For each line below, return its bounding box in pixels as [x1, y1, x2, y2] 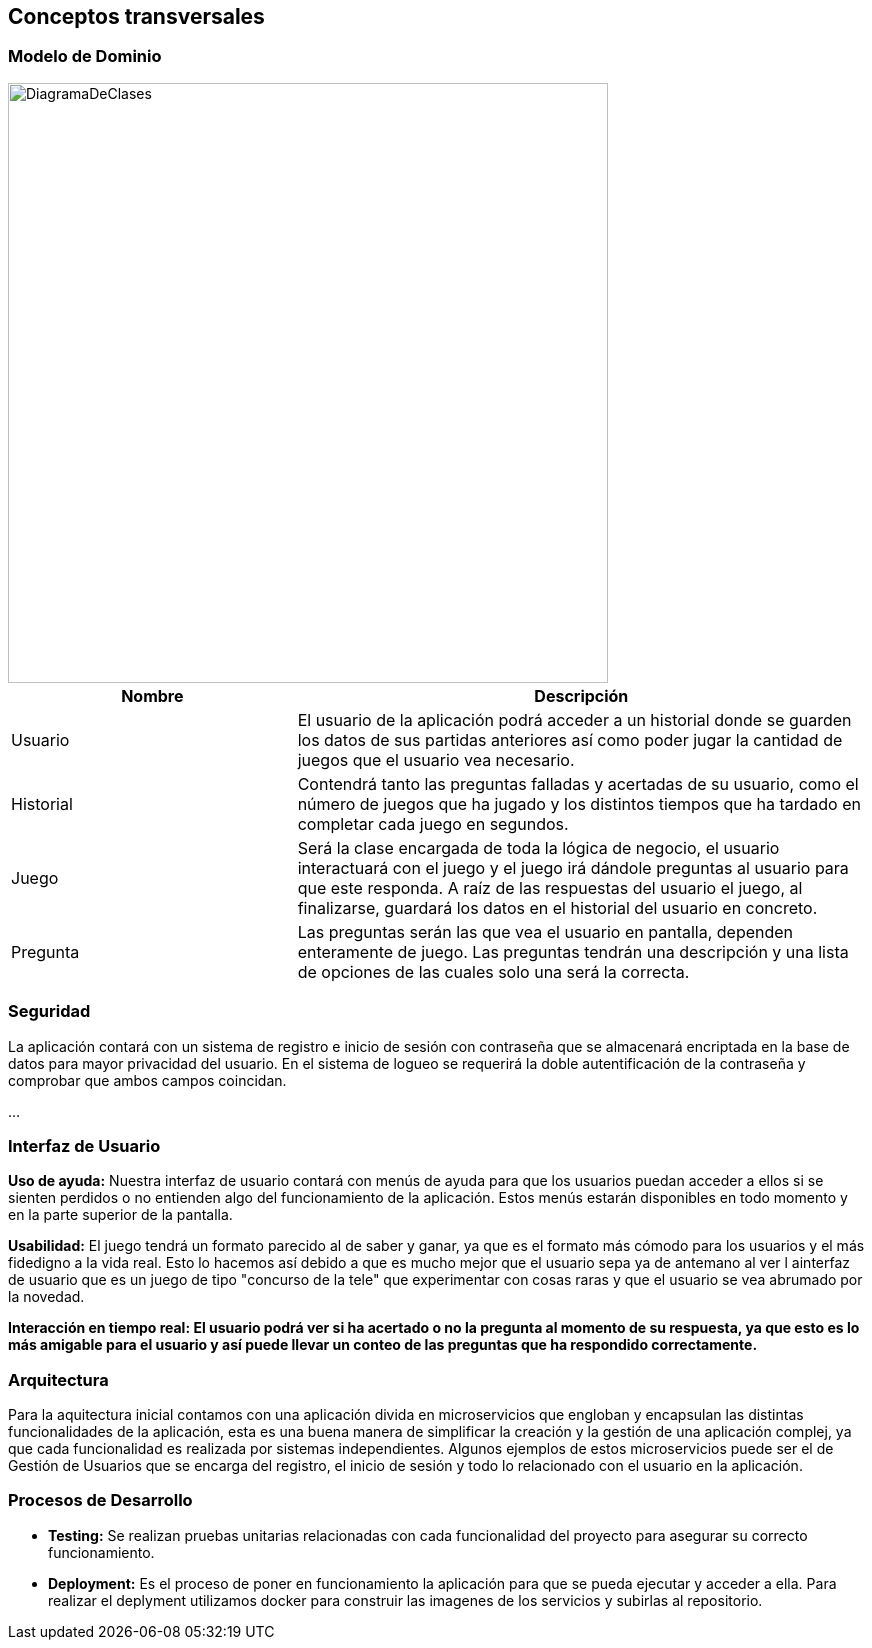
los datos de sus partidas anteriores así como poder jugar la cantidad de [297, 729, 843, 750]
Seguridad [8, 1001, 91, 1022]
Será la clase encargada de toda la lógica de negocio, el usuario [297, 837, 780, 858]
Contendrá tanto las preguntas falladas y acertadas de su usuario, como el [297, 773, 859, 794]
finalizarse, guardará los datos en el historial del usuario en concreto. [297, 897, 818, 918]
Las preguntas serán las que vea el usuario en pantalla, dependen [297, 921, 794, 942]
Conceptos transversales [8, 4, 265, 29]
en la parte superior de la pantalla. [8, 1206, 233, 1224]
